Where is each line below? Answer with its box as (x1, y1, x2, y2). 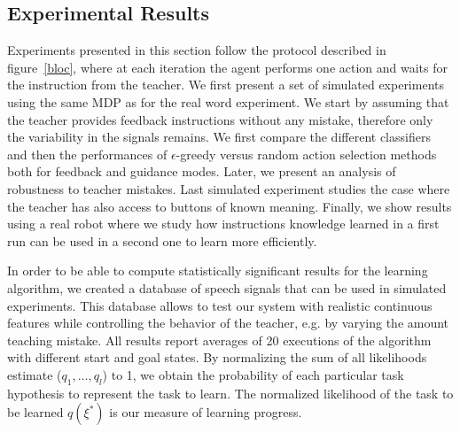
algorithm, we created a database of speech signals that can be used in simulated (7, 278, 447, 297)
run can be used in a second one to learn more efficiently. (7, 231, 317, 250)
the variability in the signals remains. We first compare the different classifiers (7, 128, 431, 146)
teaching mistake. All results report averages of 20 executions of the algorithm (7, 330, 432, 349)
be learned (7, 403, 64, 421)
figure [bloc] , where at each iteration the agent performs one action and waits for (7, 58, 448, 76)
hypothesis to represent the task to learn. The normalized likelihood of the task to (7, 383, 454, 402)
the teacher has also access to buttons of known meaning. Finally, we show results (7, 197, 452, 215)
